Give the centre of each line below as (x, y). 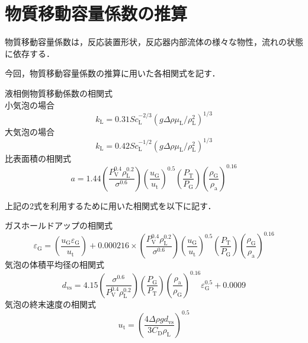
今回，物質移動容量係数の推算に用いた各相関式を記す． (113, 73)
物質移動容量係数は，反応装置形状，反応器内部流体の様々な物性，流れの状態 (154, 42)
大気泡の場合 (30, 131)
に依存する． (30, 53)
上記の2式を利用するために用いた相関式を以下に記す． (110, 205)
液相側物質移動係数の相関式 (59, 93)
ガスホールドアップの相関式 (59, 225)
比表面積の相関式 (38, 158)
